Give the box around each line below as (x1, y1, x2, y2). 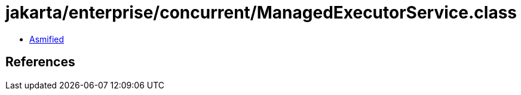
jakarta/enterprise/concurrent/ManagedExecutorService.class (5, 2, 517, 23)
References (5, 54, 75, 70)
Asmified (29, 33, 65, 44)
